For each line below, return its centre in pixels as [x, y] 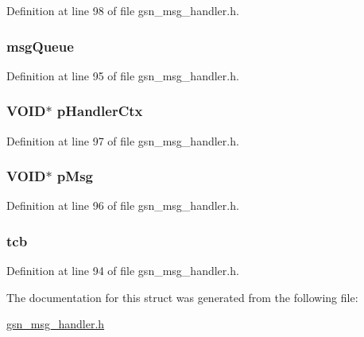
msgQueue [40, 46]
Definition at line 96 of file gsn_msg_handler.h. [123, 205]
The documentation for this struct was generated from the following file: [182, 297]
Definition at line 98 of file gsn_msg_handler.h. [123, 10]
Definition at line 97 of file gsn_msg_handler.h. [123, 140]
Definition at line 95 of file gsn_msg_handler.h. [123, 75]
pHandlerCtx [100, 111]
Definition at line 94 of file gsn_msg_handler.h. [123, 271]
